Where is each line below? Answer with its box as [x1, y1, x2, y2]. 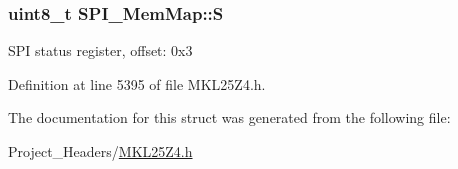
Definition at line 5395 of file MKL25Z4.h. [8, 73, 266, 94]
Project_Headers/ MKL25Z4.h [8, 141, 193, 161]
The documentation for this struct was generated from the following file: [8, 107, 451, 128]
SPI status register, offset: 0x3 [8, 40, 193, 61]
